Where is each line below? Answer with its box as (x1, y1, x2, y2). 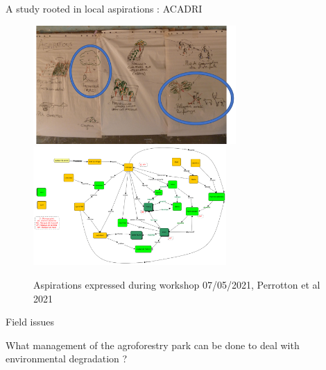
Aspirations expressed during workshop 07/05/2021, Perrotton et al (33, 277, 320, 291)
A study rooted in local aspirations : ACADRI (6, 1, 203, 15)
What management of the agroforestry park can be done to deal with (6, 337, 300, 352)
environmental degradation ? (6, 351, 128, 366)
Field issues (6, 314, 55, 329)
